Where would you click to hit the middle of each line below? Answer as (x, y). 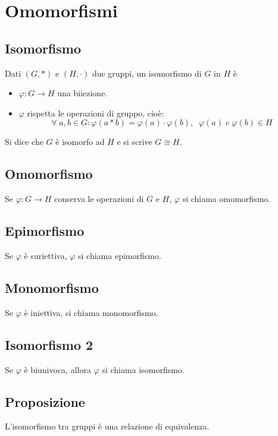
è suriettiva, (46, 255)
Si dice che (24, 142)
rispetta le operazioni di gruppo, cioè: (96, 113)
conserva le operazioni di (99, 199)
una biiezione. (82, 93)
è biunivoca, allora (57, 369)
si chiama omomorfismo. (227, 199)
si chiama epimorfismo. (120, 255)
